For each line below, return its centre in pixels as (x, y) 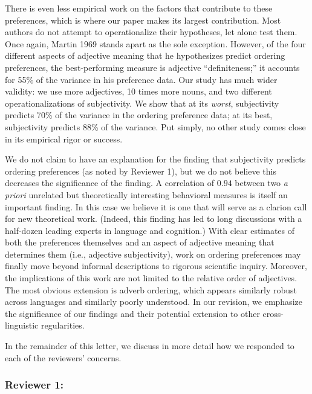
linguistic (22, 325)
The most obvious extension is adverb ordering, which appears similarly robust (151, 289)
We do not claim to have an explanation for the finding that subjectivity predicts (155, 159)
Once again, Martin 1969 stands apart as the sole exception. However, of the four (155, 43)
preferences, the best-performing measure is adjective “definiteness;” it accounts (152, 67)
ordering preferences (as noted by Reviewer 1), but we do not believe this (141, 171)
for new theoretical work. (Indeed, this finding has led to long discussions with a (154, 219)
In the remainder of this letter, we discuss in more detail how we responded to (150, 346)
